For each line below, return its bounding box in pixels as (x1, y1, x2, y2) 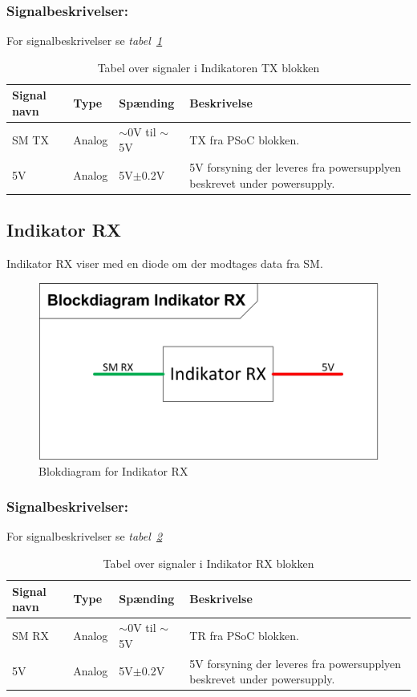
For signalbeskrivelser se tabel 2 (6, 528, 163, 545)
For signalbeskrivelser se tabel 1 (6, 32, 163, 49)
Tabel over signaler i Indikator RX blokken (103, 555, 314, 572)
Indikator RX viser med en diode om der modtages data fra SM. (6, 255, 323, 272)
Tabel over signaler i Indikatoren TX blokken (97, 59, 320, 75)
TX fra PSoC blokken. (189, 131, 300, 148)
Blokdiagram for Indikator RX (38, 462, 188, 479)
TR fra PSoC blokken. (189, 626, 299, 643)
